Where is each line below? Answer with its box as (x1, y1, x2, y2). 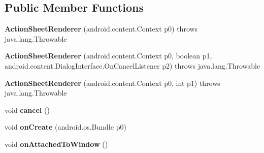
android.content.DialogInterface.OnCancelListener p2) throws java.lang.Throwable (5, 60, 260, 71)
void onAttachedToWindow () (5, 138, 108, 149)
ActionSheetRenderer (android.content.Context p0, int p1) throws (5, 77, 220, 88)
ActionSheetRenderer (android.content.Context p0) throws (5, 23, 198, 34)
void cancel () (5, 104, 50, 115)
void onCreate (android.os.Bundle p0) (5, 121, 126, 132)
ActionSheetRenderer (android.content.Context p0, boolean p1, (5, 50, 212, 61)
